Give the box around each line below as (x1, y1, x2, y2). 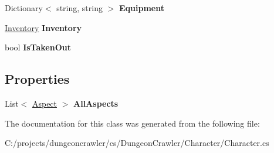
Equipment (119, 2, 164, 13)
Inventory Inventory (5, 21, 82, 33)
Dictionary (5, 2, 43, 13)
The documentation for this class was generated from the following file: (5, 117, 260, 129)
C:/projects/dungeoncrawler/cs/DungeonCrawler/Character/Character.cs (5, 137, 269, 149)
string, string (56, 2, 103, 13)
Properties (5, 70, 70, 88)
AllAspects (73, 97, 119, 109)
